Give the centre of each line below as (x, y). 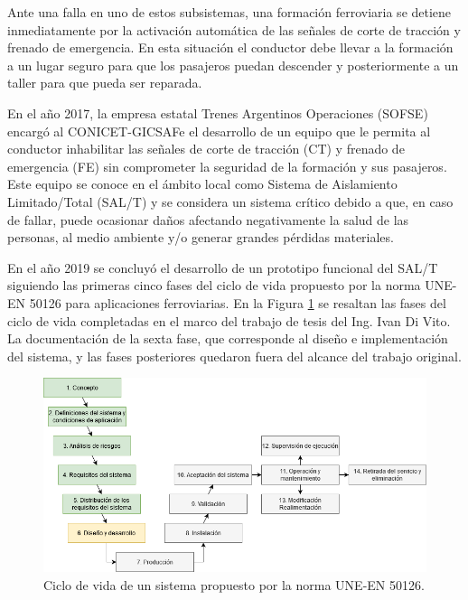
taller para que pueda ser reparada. (105, 83)
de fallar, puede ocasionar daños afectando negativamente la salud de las (208, 219)
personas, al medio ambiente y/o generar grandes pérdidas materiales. (201, 237)
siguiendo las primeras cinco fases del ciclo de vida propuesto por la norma (214, 285)
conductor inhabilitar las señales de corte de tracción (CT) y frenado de (206, 149)
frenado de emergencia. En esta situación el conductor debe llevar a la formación (230, 47)
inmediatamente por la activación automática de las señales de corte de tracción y (234, 29)
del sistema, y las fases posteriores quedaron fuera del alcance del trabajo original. (234, 356)
